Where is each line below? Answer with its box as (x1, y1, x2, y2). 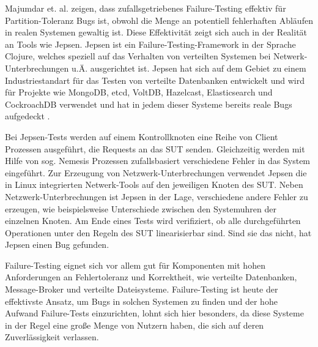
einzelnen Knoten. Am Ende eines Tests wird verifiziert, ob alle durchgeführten (5, 214, 301, 227)
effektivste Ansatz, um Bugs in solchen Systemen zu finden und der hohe (5, 294, 278, 307)
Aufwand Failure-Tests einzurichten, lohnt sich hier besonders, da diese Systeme (5, 307, 304, 319)
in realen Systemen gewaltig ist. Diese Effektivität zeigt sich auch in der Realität (5, 26, 308, 39)
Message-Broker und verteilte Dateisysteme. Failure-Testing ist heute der (5, 283, 278, 296)
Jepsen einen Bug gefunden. (5, 238, 109, 251)
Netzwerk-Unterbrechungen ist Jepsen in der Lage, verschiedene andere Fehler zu (5, 190, 308, 203)
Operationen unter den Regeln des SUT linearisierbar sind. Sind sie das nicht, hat (5, 226, 312, 239)
